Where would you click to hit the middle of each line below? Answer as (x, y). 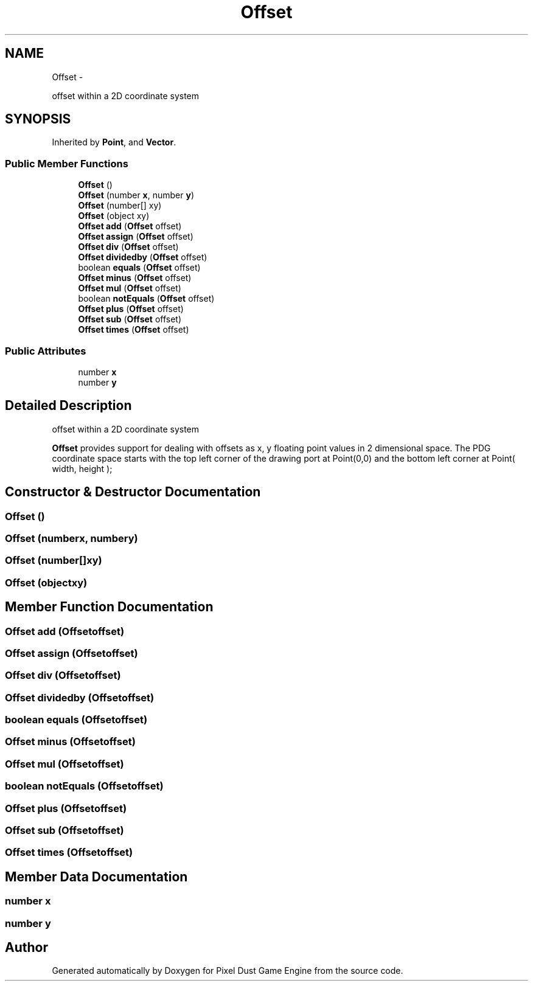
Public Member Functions (67, 163)
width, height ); (82, 468)
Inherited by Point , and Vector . (114, 142)
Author (26, 947)
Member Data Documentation (96, 877)
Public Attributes (46, 351)
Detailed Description (68, 406)
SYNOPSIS (38, 119)
